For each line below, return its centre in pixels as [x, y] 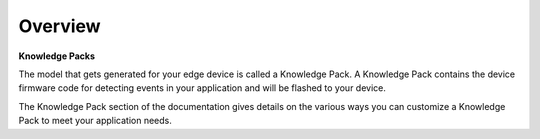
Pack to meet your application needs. [95, 121]
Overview [59, 26]
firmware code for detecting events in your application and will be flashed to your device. [202, 88]
